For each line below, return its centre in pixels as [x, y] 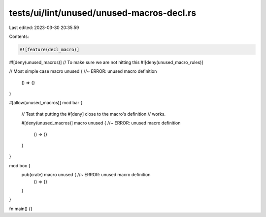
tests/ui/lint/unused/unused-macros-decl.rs [103, 13]
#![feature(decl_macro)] [50, 49]
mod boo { [20, 165]
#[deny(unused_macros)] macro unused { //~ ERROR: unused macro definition [101, 123]
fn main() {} [21, 209]
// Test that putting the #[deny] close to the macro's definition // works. [94, 114]
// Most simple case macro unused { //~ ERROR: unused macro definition [83, 71]
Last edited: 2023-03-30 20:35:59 [44, 28]
